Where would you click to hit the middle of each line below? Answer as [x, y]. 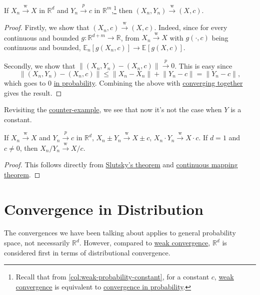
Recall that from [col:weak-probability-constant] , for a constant [112, 277]
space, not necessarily [37, 243]
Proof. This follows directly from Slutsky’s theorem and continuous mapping [121, 165]
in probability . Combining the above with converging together [148, 83]
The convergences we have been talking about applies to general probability [120, 233]
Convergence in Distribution [104, 209]
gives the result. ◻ [33, 92]
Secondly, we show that [40, 65]
